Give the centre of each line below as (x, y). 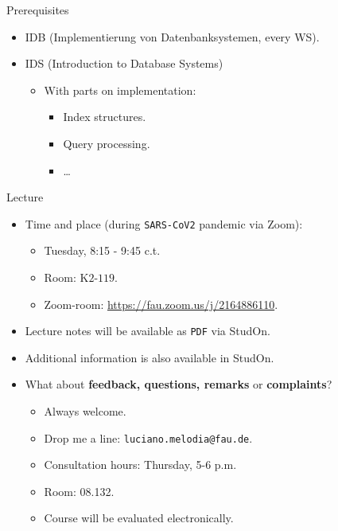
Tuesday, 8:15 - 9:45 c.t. (102, 250)
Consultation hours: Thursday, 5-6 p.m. (140, 465)
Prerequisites (38, 10)
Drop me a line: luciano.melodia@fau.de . (148, 437)
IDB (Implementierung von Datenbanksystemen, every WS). (172, 36)
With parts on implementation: (120, 90)
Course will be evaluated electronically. (139, 518)
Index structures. (105, 117)
